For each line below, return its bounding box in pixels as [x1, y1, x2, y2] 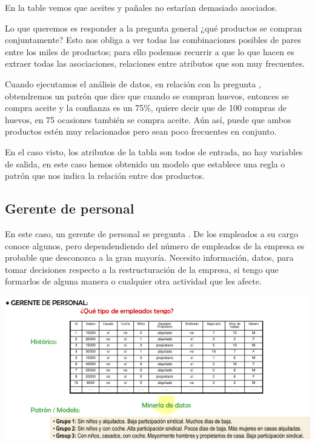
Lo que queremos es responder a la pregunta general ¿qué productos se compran [5, 21, 302, 34]
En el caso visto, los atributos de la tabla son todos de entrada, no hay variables [5, 145, 303, 158]
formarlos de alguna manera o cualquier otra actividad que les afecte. [5, 275, 262, 288]
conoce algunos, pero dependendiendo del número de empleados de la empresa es [5, 239, 305, 252]
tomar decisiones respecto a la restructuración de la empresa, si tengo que [5, 263, 279, 275]
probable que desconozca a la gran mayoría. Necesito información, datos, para [5, 251, 294, 264]
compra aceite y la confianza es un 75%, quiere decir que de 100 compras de [5, 101, 287, 114]
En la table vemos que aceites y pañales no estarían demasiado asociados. [5, 1, 277, 13]
